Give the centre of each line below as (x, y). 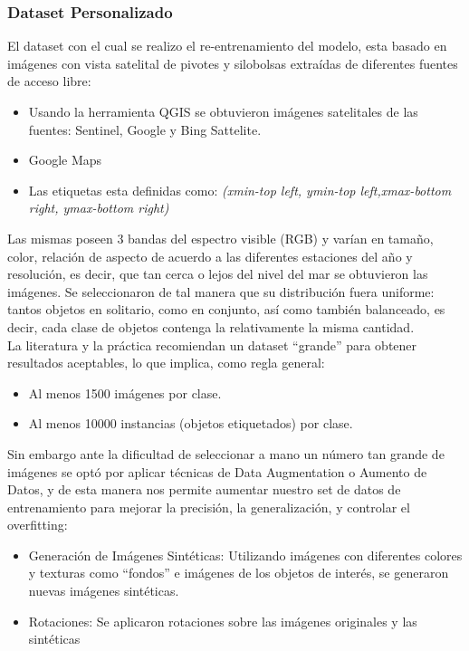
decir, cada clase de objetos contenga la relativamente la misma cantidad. (211, 326)
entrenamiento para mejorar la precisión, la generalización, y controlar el (209, 507)
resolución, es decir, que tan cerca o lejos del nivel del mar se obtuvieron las (218, 274)
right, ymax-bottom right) (99, 208)
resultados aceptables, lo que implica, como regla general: (166, 363)
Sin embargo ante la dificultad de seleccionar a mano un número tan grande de (226, 453)
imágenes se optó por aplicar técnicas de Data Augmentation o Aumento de (217, 471)
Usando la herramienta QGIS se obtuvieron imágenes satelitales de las (223, 111)
